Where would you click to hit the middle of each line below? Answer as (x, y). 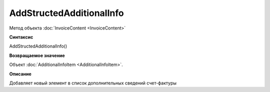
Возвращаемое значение (37, 55)
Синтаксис (21, 37)
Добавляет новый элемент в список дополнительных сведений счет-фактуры (93, 83)
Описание (20, 74)
